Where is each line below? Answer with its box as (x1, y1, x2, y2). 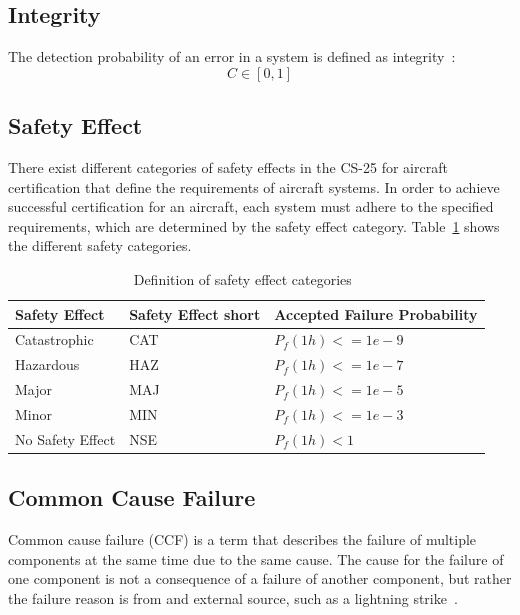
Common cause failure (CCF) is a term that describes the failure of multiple (8, 529, 477, 550)
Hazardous (15, 354, 80, 375)
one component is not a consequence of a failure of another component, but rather (8, 568, 512, 589)
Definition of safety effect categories (133, 268, 352, 289)
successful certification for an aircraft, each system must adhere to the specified (8, 196, 494, 217)
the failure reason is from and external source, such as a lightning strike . (8, 587, 458, 608)
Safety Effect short (129, 303, 261, 324)
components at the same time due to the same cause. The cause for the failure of (8, 548, 504, 569)
